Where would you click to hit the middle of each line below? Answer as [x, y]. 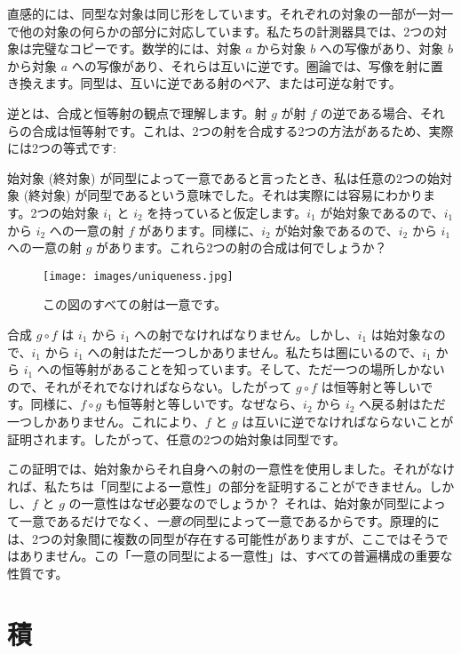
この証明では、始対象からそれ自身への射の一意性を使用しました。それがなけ [231, 469]
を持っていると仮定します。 [227, 212]
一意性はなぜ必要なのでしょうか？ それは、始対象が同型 [245, 503]
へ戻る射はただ [402, 404]
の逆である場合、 [370, 112]
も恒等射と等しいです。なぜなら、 [204, 404]
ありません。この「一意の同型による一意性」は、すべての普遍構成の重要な [236, 556]
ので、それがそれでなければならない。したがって [150, 386]
